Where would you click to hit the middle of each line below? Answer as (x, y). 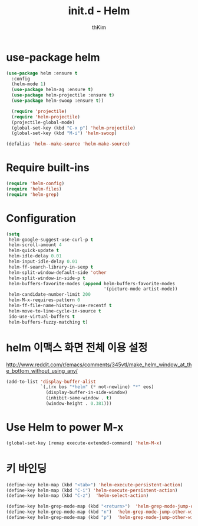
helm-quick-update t (34, 251)
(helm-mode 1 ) (29, 84)
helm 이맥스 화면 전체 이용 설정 (77, 348)
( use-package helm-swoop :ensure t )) (58, 101)
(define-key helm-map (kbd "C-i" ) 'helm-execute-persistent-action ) (92, 490)
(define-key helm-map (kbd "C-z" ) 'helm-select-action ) (77, 496)
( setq (13, 234)
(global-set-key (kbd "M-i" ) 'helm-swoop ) (64, 133)
